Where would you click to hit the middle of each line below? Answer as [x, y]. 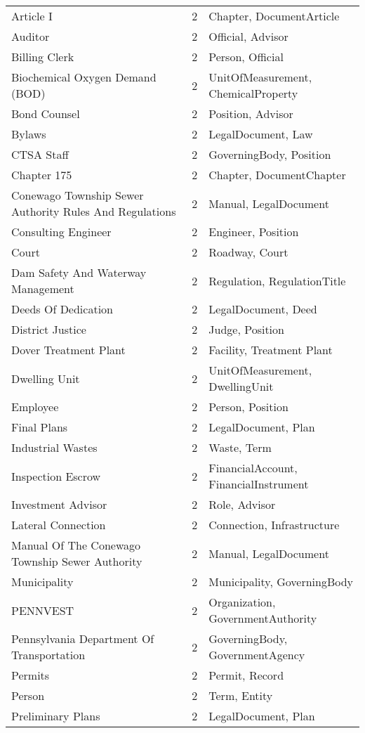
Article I [32, 16]
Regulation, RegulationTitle [277, 280]
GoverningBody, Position [270, 154]
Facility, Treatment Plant [271, 350]
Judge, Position [246, 329]
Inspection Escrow [56, 476]
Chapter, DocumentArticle [274, 16]
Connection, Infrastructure [274, 525]
